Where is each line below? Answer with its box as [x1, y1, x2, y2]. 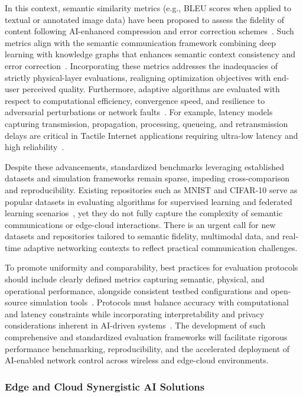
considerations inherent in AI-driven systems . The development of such [5, 319, 266, 331]
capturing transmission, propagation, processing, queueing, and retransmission [5, 117, 288, 129]
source [5, 296, 28, 308]
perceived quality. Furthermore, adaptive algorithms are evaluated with [22, 83, 280, 95]
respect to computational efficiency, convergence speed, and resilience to [5, 94, 265, 106]
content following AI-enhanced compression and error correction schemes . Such [5, 25, 294, 37]
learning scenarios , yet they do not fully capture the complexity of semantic [5, 207, 283, 219]
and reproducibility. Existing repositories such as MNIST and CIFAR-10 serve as [5, 183, 298, 196]
